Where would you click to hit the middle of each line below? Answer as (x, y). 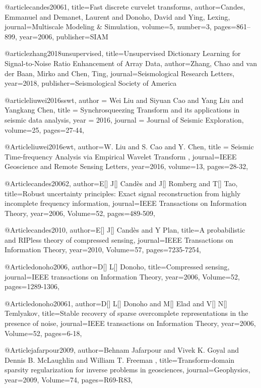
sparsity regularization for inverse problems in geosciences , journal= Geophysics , (127, 370)
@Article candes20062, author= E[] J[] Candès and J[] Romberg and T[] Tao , (121, 183)
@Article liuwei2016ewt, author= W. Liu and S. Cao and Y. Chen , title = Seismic (129, 147)
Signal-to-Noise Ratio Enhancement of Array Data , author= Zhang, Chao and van (131, 63)
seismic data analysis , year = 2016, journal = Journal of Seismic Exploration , (124, 119)
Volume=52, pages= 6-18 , (43, 333)
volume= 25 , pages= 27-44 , (44, 129)
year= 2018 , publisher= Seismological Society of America (91, 83)
